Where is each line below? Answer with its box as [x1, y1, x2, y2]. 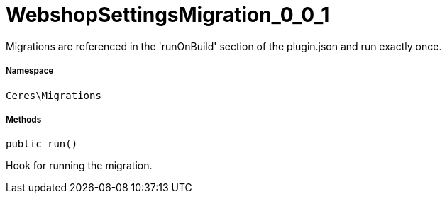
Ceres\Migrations [6, 89, 101, 101]
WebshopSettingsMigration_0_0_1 [6, 3, 330, 27]
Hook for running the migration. [6, 159, 153, 172]
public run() [6, 138, 78, 150]
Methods [6, 114, 42, 125]
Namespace [6, 66, 54, 76]
